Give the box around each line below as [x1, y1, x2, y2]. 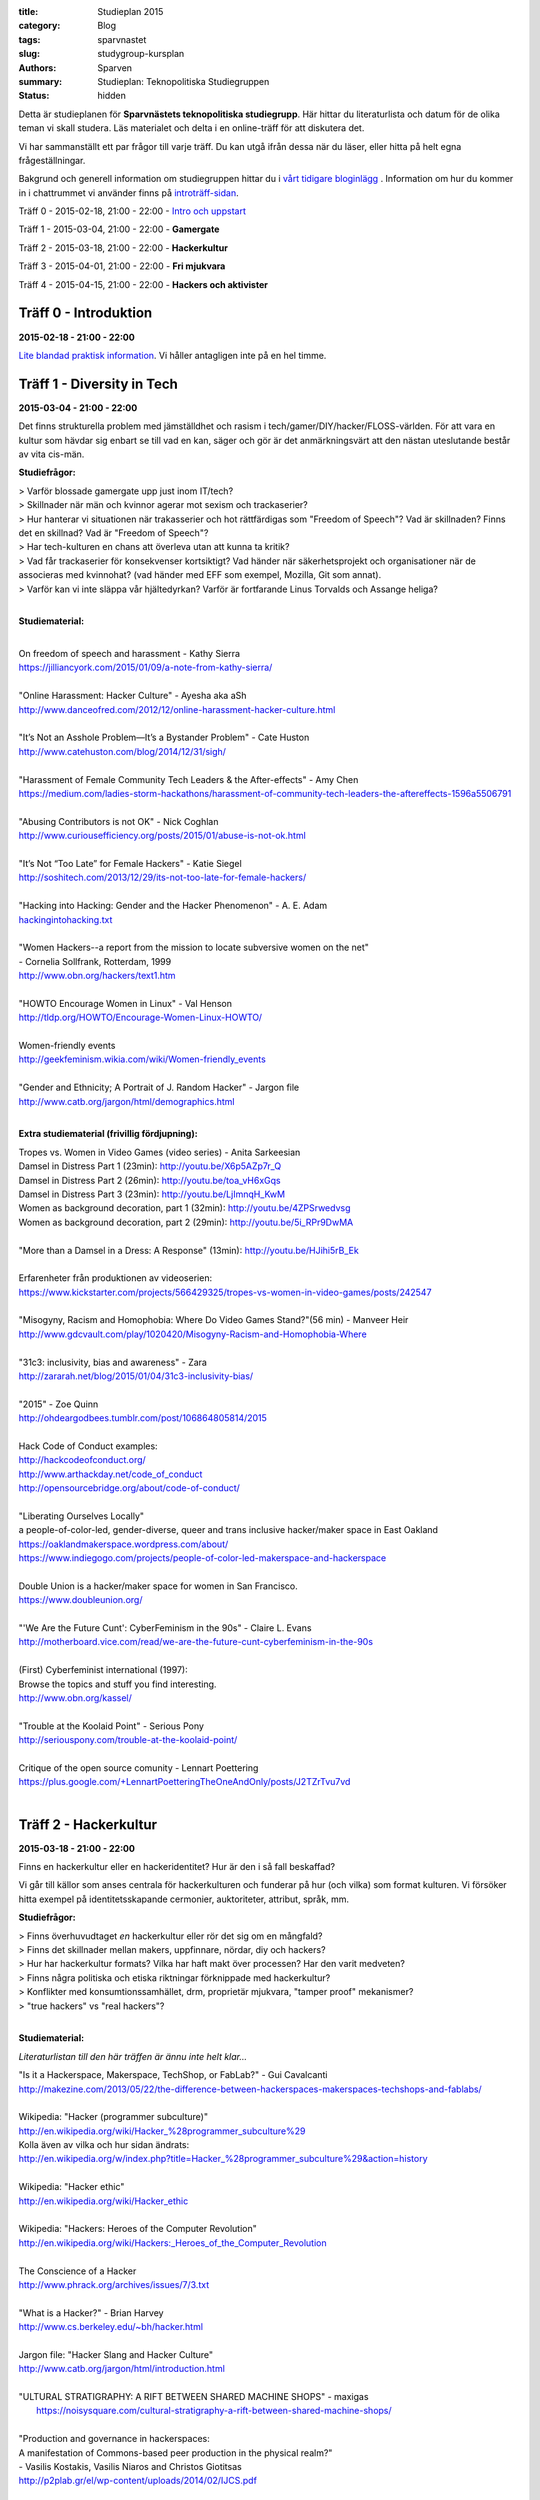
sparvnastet [97, 33, 147, 45]
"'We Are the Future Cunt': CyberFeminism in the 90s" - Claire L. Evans [18, 1622, 312, 1634]
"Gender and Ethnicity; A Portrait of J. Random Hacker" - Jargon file [18, 1081, 300, 1094]
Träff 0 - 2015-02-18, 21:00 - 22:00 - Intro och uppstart [18, 205, 247, 217]
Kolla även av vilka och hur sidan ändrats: [18, 2139, 190, 2151]
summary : [18, 75, 63, 87]
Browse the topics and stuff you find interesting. [18, 1678, 217, 1690]
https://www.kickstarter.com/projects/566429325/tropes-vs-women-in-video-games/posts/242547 [18, 1286, 432, 1298]
